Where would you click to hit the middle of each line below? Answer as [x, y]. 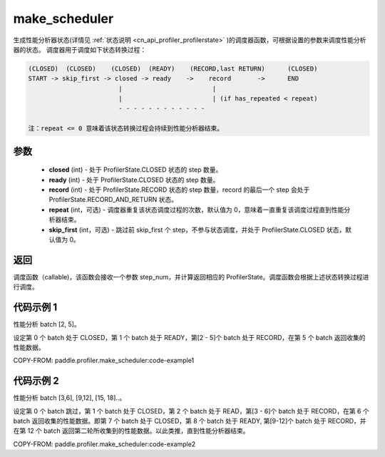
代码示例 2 [36, 381]
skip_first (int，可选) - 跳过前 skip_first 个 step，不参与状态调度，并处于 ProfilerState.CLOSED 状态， [197, 230]
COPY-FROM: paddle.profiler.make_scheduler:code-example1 [104, 361]
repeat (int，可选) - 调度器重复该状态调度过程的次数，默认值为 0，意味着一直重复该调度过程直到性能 [196, 210]
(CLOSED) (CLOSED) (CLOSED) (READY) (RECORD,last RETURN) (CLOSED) [173, 68]
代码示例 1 [35, 308]
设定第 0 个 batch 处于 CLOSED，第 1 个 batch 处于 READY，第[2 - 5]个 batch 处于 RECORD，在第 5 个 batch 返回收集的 [189, 337]
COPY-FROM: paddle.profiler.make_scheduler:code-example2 [104, 444]
